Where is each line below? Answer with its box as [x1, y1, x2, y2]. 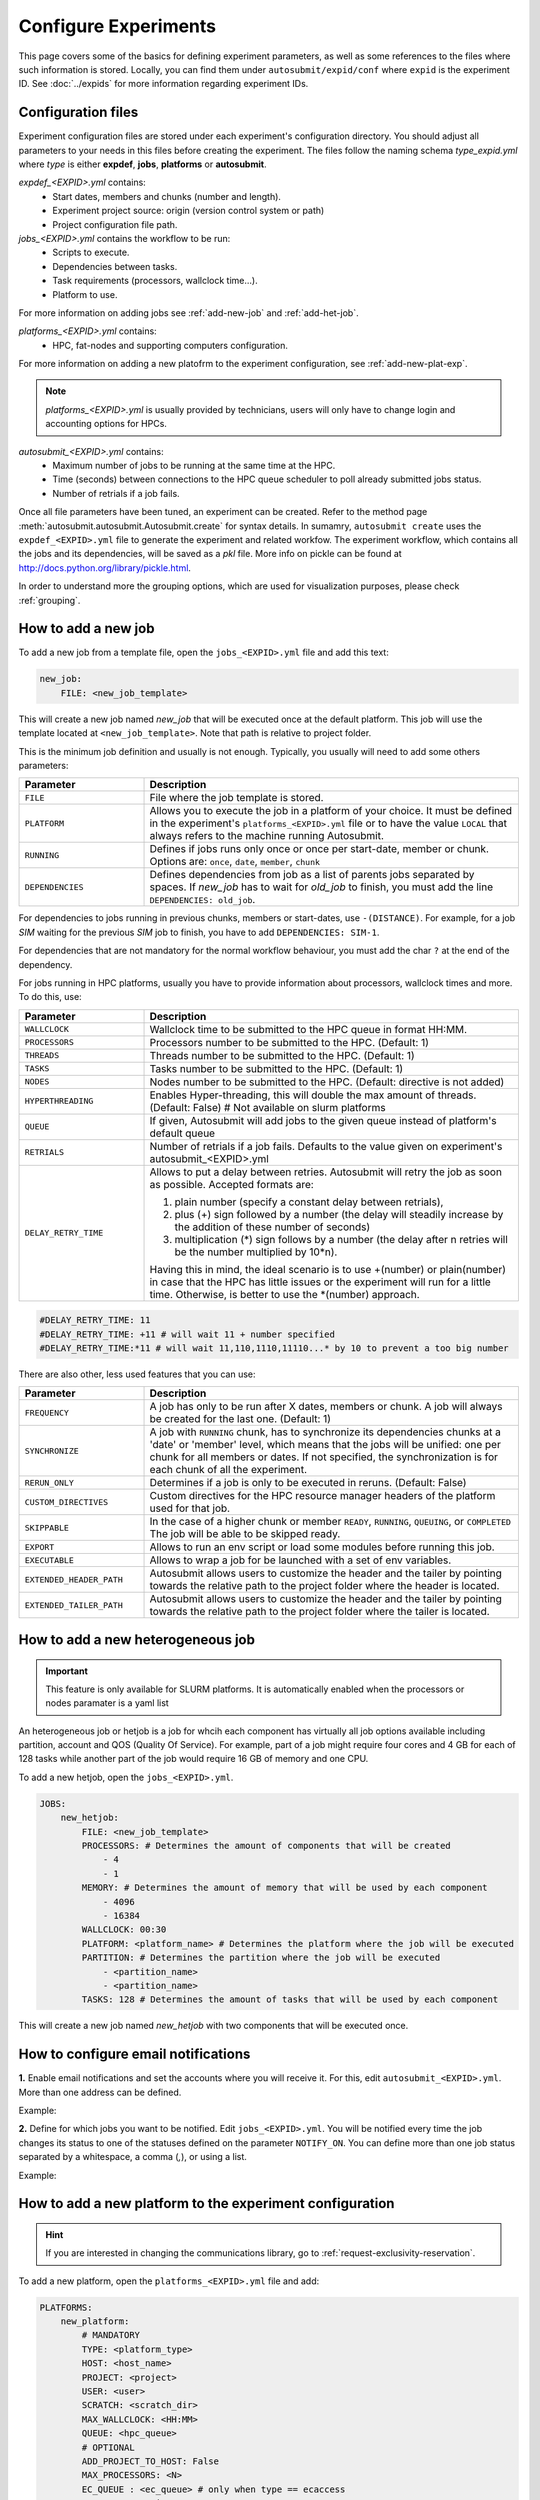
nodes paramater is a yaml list [45, 1697, 169, 1709]
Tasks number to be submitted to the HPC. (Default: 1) [149, 1061, 404, 1075]
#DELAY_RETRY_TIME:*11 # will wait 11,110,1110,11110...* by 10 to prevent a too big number [39, 1343, 509, 1354]
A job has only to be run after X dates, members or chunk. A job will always [149, 1400, 503, 1414]
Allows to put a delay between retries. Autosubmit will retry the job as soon [149, 1165, 502, 1179]
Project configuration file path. [52, 218, 178, 230]
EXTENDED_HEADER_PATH [24, 1574, 124, 1585]
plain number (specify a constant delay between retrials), [174, 1195, 444, 1209]
